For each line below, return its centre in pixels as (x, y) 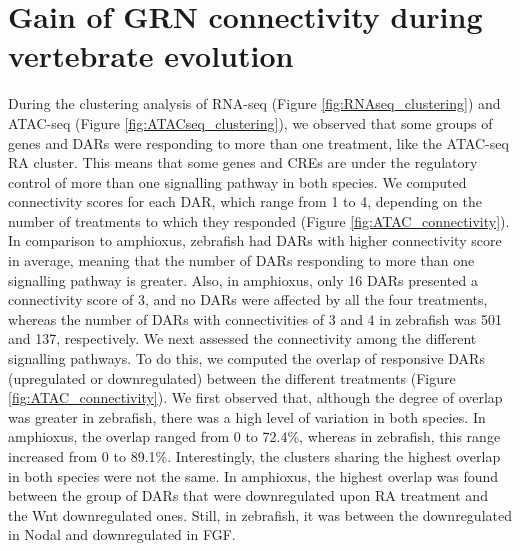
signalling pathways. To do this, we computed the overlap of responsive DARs (246, 358)
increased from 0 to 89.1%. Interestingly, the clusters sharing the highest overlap (254, 456)
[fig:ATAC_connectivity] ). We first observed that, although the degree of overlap (255, 397)
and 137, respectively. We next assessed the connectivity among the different (242, 338)
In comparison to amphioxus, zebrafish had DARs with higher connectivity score (255, 240)
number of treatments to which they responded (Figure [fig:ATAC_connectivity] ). (259, 220)
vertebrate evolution (151, 55)
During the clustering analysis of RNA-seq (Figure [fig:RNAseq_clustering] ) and (254, 103)
